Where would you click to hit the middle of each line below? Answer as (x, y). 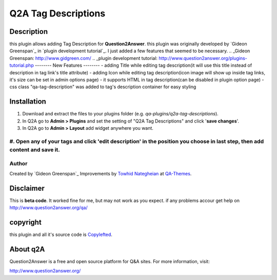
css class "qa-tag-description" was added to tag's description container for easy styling (103, 87)
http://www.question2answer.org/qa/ (48, 208)
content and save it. (35, 150)
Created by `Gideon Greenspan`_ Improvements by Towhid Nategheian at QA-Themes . (101, 173)
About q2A (27, 249)
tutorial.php (22, 65)
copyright (26, 222)
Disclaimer (27, 188)
